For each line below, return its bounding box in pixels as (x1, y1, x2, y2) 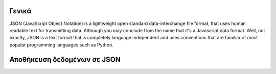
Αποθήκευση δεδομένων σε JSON (9, 55, 121, 64)
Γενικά (9, 7, 32, 15)
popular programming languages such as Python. (9, 41, 113, 48)
